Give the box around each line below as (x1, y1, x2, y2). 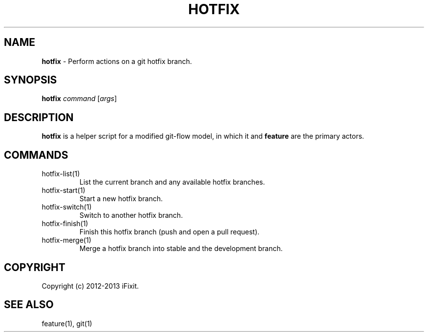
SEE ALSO (4, 298, 54, 311)
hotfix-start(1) (42, 186, 86, 195)
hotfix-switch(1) (42, 203, 92, 211)
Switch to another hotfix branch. (79, 211, 183, 220)
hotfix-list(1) (42, 169, 80, 178)
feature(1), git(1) (42, 319, 92, 328)
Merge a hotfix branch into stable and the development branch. (79, 244, 283, 253)
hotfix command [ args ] (42, 94, 117, 103)
